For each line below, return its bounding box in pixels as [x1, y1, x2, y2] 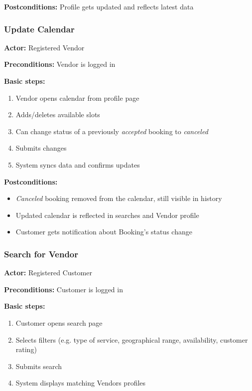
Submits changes [15, 143, 67, 153]
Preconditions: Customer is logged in [4, 284, 123, 294]
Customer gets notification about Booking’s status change [15, 226, 192, 237]
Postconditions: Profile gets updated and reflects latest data [4, 1, 194, 11]
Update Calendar [4, 22, 75, 35]
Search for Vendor [4, 247, 79, 260]
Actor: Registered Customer [4, 267, 92, 278]
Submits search [15, 361, 62, 371]
